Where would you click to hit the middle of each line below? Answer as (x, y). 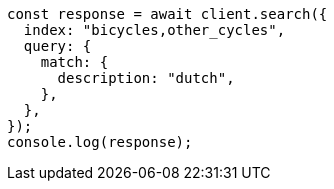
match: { (74, 62)
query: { (57, 46)
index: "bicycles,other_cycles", (154, 30)
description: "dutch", (146, 78)
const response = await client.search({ (167, 14)
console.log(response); (100, 142)
